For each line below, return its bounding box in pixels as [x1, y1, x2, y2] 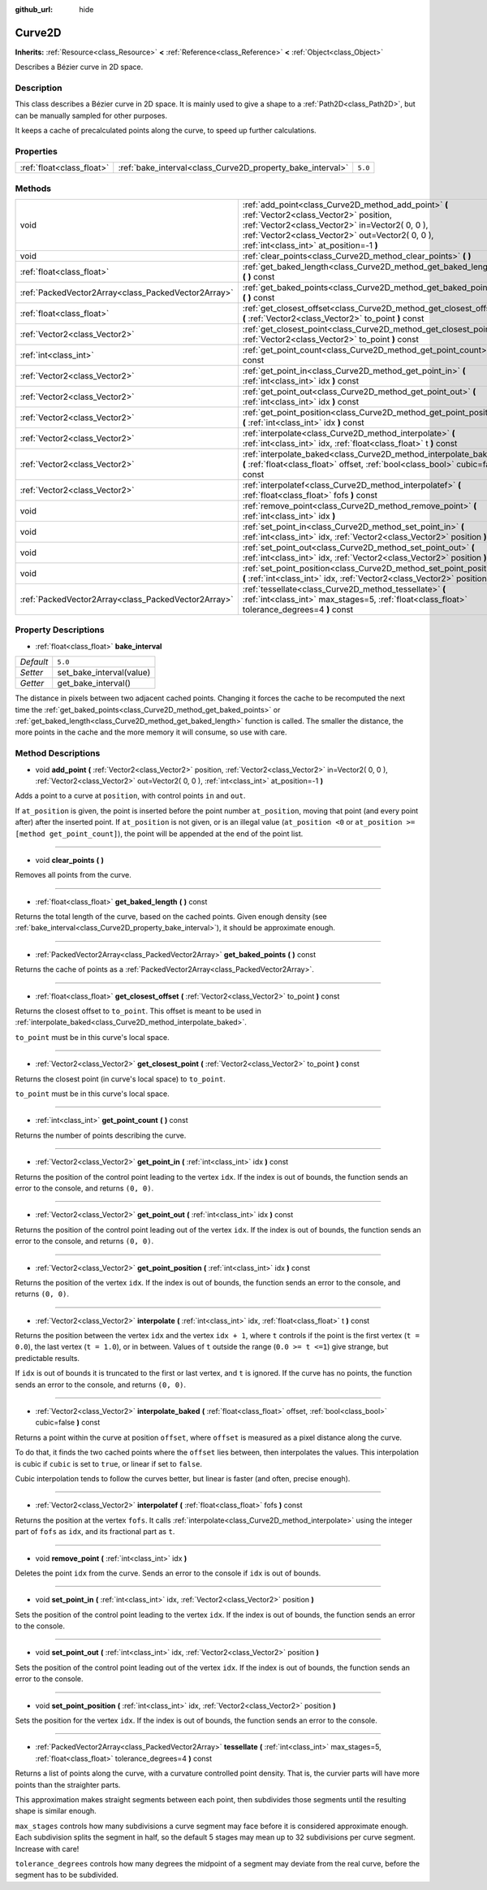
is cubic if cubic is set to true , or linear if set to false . [15, 1459, 203, 1468]
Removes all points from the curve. [15, 870, 131, 880]
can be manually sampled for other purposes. [15, 111, 168, 120]
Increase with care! [15, 1844, 80, 1853]
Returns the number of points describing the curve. [15, 1130, 187, 1140]
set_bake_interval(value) [57, 667, 151, 678]
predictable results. [15, 1353, 80, 1363]
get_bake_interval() [57, 678, 131, 689]
